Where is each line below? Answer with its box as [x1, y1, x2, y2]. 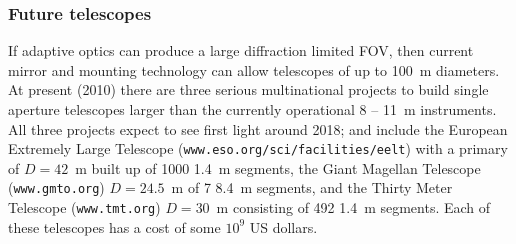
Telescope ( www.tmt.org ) [8, 197, 161, 218]
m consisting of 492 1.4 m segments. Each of [216, 197, 491, 218]
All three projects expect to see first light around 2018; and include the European [8, 118, 508, 139]
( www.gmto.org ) [8, 177, 105, 198]
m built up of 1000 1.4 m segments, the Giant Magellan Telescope [75, 157, 481, 178]
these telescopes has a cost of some [8, 216, 221, 237]
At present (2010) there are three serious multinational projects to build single [8, 79, 489, 100]
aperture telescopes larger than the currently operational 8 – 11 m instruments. [8, 99, 497, 119]
